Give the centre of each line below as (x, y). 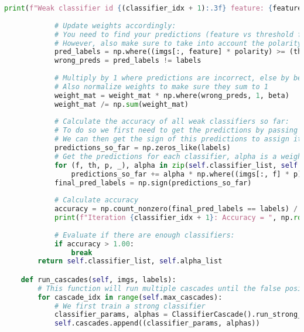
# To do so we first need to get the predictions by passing (176, 131)
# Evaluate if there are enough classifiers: (144, 235)
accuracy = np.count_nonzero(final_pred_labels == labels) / (176, 209)
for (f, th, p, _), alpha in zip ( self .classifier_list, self (176, 165)
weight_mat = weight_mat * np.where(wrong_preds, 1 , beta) (172, 95)
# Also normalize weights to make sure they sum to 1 (161, 87)
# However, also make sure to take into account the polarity (178, 43)
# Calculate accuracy (96, 200)
